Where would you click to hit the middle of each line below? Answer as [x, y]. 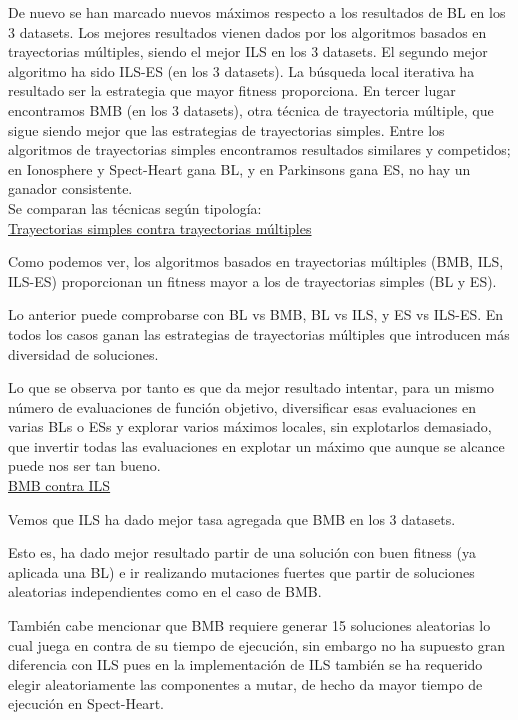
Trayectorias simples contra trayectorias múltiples [160, 227]
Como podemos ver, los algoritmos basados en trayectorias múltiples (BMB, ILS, [256, 261]
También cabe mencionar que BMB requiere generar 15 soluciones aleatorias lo [249, 625]
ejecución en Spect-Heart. [86, 703]
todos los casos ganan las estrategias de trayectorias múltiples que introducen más [259, 333]
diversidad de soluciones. [83, 353]
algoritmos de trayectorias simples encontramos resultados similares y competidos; [259, 149]
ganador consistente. [70, 188]
